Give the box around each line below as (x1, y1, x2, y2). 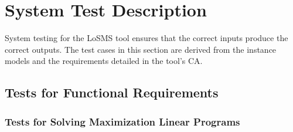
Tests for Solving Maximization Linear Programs (5, 114, 240, 128)
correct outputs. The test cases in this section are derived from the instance (5, 43, 277, 55)
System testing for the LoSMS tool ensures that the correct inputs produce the (5, 32, 288, 44)
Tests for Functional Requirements (5, 83, 219, 101)
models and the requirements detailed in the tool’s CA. (5, 55, 203, 67)
